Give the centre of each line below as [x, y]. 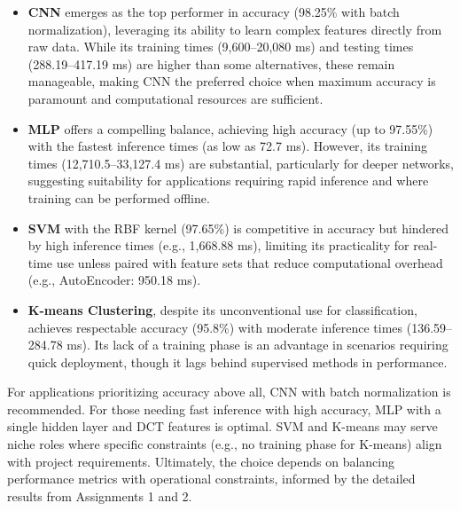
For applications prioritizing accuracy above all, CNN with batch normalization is [229, 392]
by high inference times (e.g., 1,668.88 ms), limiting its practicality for [218, 245]
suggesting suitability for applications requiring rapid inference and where [228, 181]
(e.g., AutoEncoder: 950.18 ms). [114, 280]
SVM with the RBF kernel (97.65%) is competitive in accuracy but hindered [238, 228]
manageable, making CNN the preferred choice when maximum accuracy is [232, 81]
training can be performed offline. [119, 197]
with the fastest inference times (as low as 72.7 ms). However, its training [227, 146]
